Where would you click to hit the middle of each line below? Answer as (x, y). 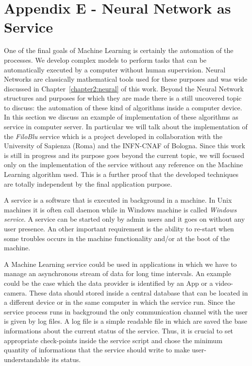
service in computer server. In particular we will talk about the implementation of (126, 127)
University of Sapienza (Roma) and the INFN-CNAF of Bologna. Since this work (125, 146)
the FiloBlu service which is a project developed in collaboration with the (113, 136)
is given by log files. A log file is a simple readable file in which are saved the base (126, 321)
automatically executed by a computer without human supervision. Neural (115, 69)
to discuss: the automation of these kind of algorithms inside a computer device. (123, 107)
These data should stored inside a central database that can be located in (139, 292)
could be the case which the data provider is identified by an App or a (109, 283)
